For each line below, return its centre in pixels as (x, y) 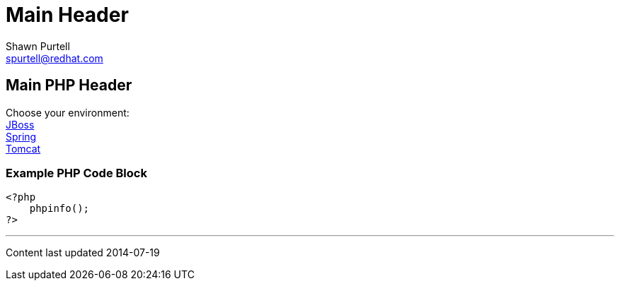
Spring (21, 136)
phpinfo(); (59, 209)
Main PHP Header (69, 85)
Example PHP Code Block (76, 173)
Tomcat (23, 148)
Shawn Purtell (38, 46)
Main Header (67, 15)
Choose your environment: (68, 112)
